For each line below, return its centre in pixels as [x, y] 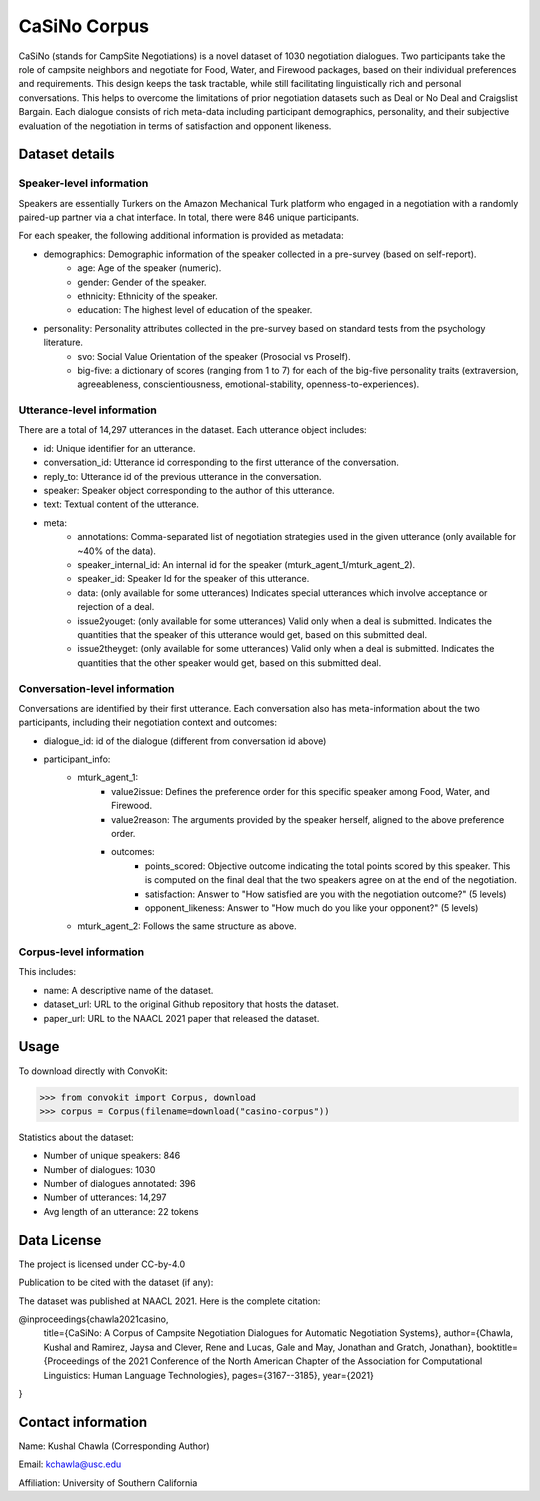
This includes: [47, 972]
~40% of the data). [117, 551]
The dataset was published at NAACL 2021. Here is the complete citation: [169, 1301]
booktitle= [497, 1347]
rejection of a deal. [116, 607]
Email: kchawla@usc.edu [70, 1464]
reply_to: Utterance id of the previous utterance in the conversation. [182, 476]
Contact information [83, 1421]
